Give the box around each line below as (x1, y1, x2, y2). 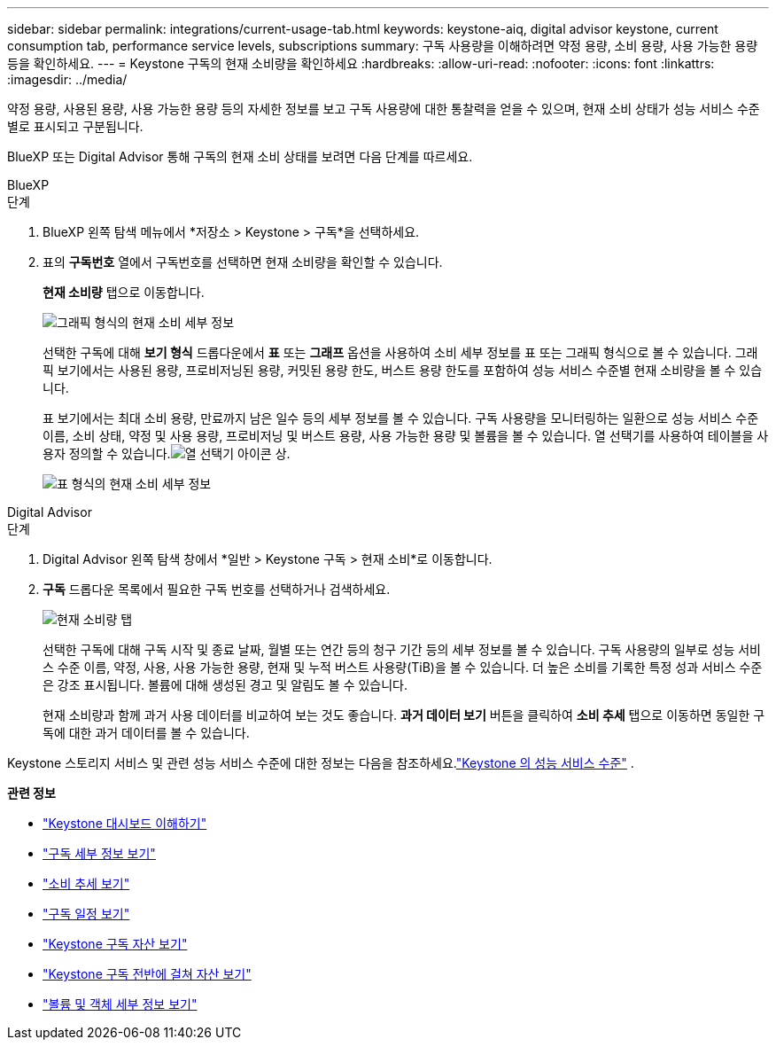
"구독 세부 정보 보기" (43, 846, 156, 861)
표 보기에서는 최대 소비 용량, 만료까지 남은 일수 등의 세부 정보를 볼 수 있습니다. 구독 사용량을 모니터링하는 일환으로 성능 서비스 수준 (43, 410, 759, 426)
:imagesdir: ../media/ (7, 72, 128, 87)
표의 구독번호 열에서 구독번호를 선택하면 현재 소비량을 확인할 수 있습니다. (43, 254, 443, 270)
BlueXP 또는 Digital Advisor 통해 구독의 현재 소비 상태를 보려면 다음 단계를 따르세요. (7, 149, 473, 164)
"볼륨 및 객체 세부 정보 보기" (43, 996, 198, 1012)
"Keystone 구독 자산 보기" (43, 936, 188, 951)
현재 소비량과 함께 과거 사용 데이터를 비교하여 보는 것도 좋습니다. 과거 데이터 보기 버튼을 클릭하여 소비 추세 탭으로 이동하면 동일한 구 (43, 707, 765, 723)
